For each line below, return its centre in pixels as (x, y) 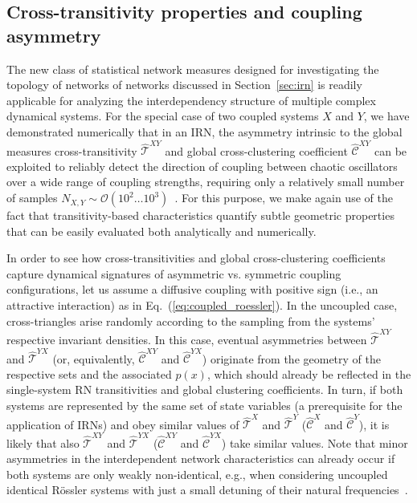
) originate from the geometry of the (291, 358)
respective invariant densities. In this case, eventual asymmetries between (187, 339)
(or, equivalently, (94, 358)
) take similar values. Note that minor (315, 442)
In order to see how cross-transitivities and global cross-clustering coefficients (196, 258)
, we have (386, 116)
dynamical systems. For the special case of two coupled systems (163, 116)
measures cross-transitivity (72, 150)
